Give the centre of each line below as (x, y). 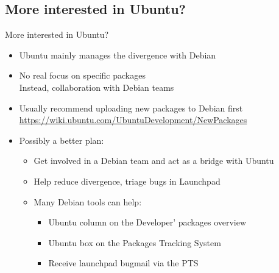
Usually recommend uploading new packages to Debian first (131, 108)
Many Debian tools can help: (88, 201)
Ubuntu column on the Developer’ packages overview (147, 222)
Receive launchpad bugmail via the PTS (123, 263)
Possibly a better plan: (62, 140)
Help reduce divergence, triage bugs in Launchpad (127, 181)
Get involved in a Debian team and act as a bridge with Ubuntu (154, 161)
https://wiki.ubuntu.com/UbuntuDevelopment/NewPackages (133, 120)
